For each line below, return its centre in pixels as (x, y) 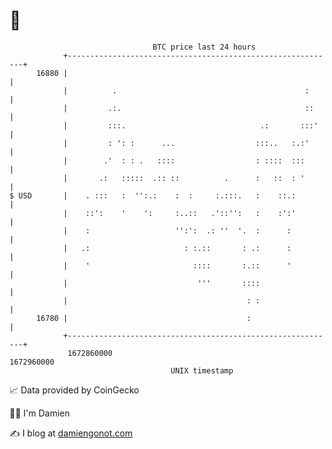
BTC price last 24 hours (204, 47)
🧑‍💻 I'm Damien (40, 413)
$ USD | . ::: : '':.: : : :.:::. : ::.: (153, 195)
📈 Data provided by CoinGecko (74, 390)
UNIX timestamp (202, 370)
